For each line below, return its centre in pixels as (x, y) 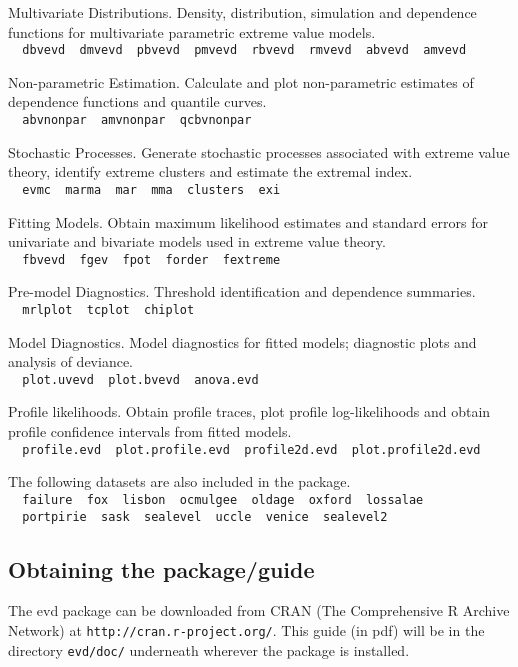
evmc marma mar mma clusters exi (151, 189)
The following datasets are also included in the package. (179, 481)
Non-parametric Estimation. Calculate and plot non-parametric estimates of (241, 81)
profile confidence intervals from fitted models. (150, 431)
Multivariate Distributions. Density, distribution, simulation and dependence (242, 12)
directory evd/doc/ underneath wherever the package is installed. (209, 649)
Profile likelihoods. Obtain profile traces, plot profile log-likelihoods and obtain (249, 411)
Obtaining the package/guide (161, 568)
